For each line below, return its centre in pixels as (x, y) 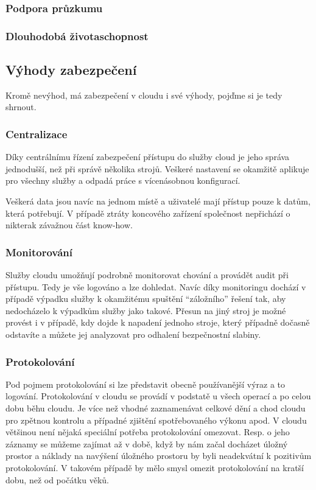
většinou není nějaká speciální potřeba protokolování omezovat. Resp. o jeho (148, 432)
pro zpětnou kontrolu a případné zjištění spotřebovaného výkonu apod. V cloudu (156, 420)
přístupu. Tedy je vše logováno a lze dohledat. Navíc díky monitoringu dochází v (156, 286)
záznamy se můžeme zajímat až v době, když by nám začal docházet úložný (147, 443)
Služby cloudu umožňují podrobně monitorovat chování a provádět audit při (147, 275)
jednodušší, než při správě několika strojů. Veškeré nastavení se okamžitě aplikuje (157, 168)
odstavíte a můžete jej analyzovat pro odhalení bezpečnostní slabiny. (133, 334)
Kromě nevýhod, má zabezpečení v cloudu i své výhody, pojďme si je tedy (144, 95)
